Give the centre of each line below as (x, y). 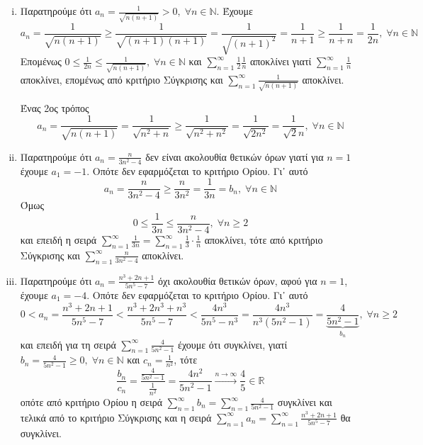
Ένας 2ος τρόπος (55, 107)
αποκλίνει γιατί (281, 61)
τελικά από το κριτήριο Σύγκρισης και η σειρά (116, 417)
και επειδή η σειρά (58, 240)
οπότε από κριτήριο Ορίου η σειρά (91, 402)
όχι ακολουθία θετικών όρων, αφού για (238, 280)
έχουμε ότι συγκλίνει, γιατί (233, 344)
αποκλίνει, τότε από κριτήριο (264, 240)
